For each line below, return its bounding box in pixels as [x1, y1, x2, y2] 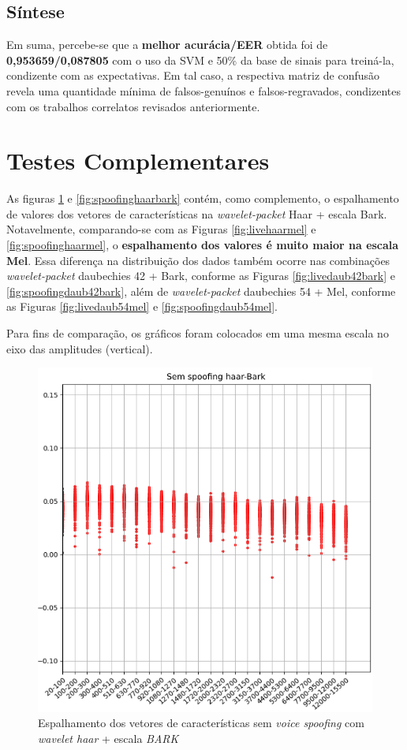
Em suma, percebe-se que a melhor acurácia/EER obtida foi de [6, 36, 328, 53]
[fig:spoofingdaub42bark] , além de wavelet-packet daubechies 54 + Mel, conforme [6, 282, 396, 299]
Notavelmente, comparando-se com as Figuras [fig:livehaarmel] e [6, 221, 316, 237]
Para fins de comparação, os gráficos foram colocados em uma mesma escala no [6, 325, 389, 341]
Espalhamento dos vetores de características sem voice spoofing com [38, 715, 364, 731]
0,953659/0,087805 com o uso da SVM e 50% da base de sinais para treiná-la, [6, 51, 394, 68]
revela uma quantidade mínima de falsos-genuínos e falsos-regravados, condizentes [6, 82, 401, 99]
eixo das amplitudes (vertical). [6, 340, 153, 356]
